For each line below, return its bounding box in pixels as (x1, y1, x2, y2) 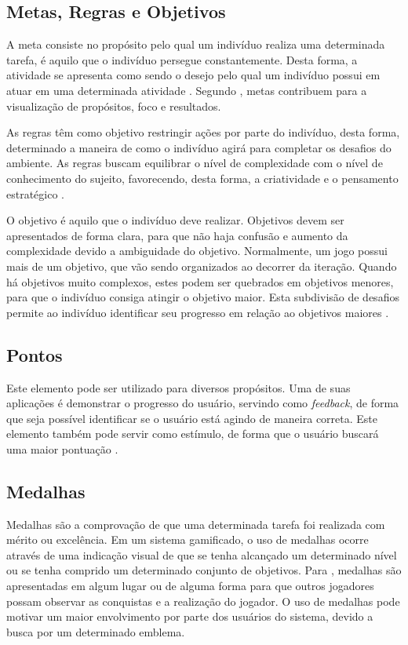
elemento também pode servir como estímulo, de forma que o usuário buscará (6, 425, 379, 442)
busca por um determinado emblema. (6, 623, 185, 640)
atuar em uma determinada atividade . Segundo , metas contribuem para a (6, 82, 367, 98)
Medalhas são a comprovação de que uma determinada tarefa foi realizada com (6, 516, 385, 532)
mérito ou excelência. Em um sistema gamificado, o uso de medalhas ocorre (6, 531, 369, 548)
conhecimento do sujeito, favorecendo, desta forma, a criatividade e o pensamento (6, 169, 399, 186)
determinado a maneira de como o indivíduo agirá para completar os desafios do (6, 139, 392, 155)
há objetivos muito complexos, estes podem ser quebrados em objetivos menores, (6, 273, 394, 290)
